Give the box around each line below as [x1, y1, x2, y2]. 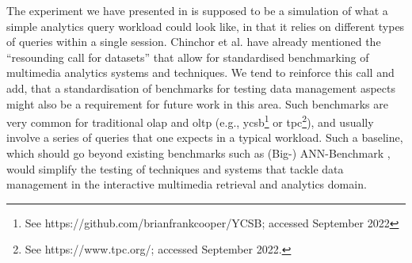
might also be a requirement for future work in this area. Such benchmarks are [6, 95, 388, 112]
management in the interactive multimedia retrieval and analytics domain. [6, 176, 367, 192]
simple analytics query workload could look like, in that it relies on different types [6, 17, 405, 34]
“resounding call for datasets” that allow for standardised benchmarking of [6, 48, 369, 65]
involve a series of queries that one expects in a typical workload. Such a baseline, [6, 129, 403, 146]
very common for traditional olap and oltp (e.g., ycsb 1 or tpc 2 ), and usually [6, 112, 374, 130]
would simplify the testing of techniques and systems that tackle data [6, 160, 344, 177]
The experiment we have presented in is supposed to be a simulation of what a [6, 2, 388, 18]
